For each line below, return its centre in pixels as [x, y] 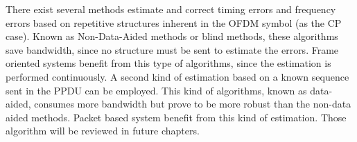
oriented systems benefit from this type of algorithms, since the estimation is [168, 63]
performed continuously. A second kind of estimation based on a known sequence [177, 76]
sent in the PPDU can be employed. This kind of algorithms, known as [156, 90]
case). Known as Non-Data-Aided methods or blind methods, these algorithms [172, 36]
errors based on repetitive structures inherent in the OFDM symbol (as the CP [174, 22]
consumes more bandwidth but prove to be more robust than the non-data [193, 104]
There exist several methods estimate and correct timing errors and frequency [171, 9]
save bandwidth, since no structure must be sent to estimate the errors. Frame [172, 49]
